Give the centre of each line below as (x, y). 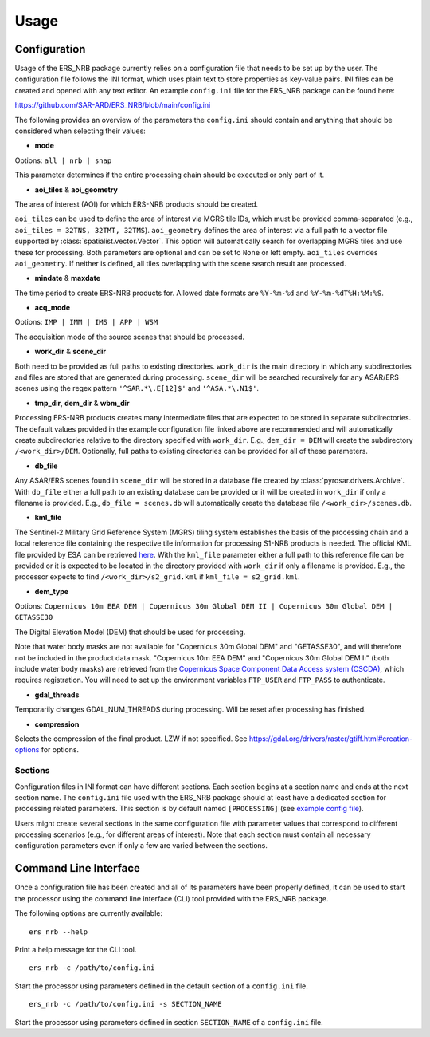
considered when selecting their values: (80, 131)
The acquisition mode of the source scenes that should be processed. (130, 337)
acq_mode (53, 308)
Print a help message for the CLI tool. (76, 949)
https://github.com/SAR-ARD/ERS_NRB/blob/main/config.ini (113, 105)
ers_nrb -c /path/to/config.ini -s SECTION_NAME (125, 1004)
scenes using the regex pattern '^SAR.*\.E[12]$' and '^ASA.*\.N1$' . (137, 388)
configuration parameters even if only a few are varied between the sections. (141, 846)
